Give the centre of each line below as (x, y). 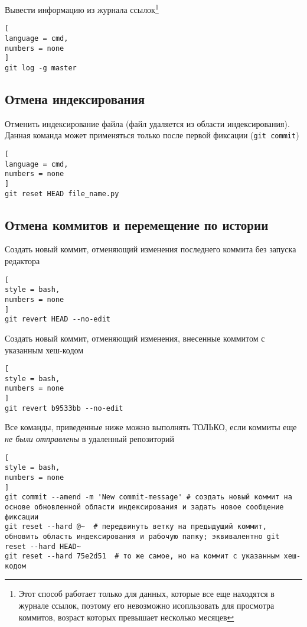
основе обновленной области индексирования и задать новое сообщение (144, 507)
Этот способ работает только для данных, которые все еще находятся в (146, 594)
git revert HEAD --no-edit (58, 319)
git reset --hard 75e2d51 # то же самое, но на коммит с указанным (142, 556)
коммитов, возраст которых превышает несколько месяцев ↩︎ (126, 617)
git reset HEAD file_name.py (62, 194)
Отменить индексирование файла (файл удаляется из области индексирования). (147, 123)
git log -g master (41, 68)
